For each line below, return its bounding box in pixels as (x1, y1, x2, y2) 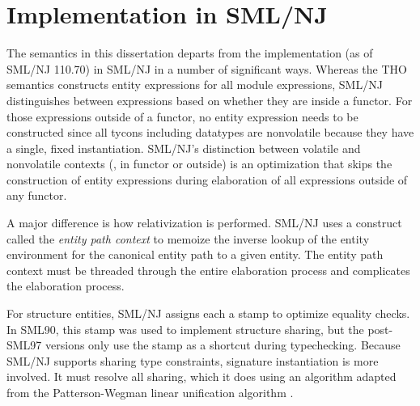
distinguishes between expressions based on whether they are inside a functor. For (6, 91, 413, 108)
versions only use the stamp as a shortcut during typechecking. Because (45, 336, 401, 353)
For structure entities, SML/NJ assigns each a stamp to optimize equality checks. (6, 305, 410, 322)
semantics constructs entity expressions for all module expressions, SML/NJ (6, 76, 383, 93)
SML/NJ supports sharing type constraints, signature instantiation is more (6, 352, 379, 369)
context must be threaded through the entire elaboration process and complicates (6, 261, 410, 278)
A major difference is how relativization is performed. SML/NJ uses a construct (6, 214, 402, 231)
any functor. (6, 187, 67, 204)
